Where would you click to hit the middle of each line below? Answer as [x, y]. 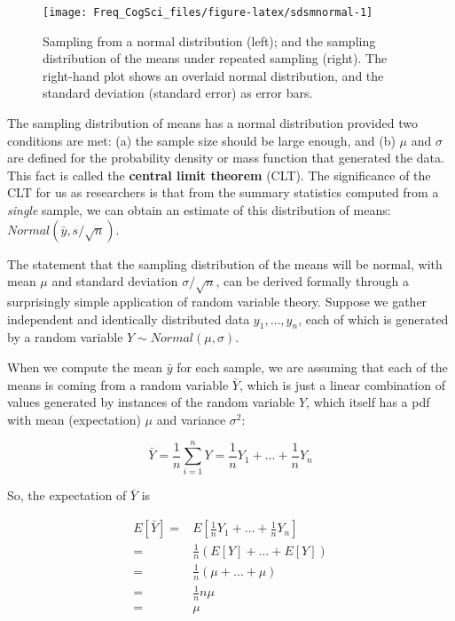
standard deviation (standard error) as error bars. [178, 93]
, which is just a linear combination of [342, 384]
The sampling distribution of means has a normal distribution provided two [212, 123]
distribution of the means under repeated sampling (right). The [215, 58]
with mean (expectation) [74, 419]
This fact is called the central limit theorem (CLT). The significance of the [219, 175]
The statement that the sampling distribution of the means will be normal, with [225, 263]
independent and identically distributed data [129, 318]
